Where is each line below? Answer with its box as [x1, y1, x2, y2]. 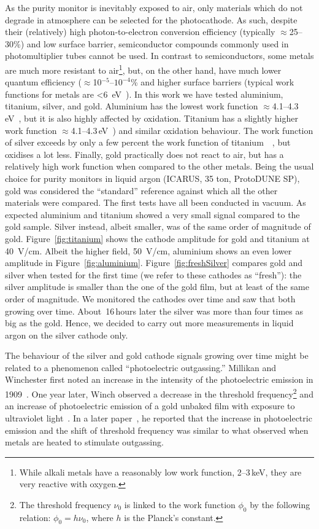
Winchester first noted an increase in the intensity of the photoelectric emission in [5, 373, 313, 386]
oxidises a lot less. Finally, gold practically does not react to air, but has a [5, 147, 284, 160]
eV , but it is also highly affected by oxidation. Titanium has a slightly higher [5, 112, 298, 124]
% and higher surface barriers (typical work [131, 76, 294, 88]
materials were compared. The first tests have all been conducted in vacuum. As [5, 196, 306, 209]
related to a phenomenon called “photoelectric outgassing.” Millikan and [5, 361, 277, 374]
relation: [19, 511, 51, 523]
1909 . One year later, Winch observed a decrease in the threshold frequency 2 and [5, 386, 313, 400]
